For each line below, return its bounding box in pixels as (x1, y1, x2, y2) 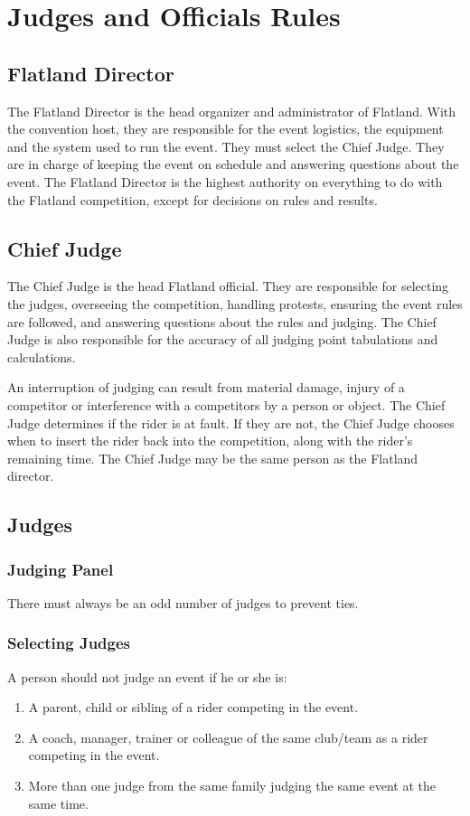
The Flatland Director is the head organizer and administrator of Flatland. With (7, 101, 456, 120)
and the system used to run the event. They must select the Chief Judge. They (7, 136, 445, 155)
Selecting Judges (7, 632, 131, 654)
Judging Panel (7, 558, 114, 580)
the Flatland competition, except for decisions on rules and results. (7, 190, 378, 209)
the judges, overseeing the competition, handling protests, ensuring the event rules (7, 294, 463, 313)
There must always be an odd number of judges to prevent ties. (7, 593, 359, 612)
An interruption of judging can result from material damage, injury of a (7, 378, 405, 397)
